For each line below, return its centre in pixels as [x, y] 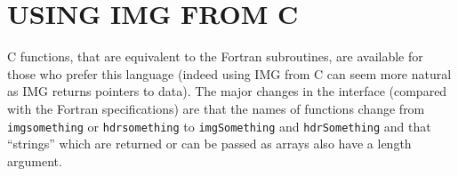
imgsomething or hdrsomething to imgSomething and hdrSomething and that [219, 126]
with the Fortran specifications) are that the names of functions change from [216, 108]
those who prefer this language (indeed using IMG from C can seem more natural [229, 73]
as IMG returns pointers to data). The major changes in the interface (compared [227, 91]
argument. [35, 160]
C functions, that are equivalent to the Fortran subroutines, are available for [215, 56]
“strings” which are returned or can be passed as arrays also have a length [209, 144]
